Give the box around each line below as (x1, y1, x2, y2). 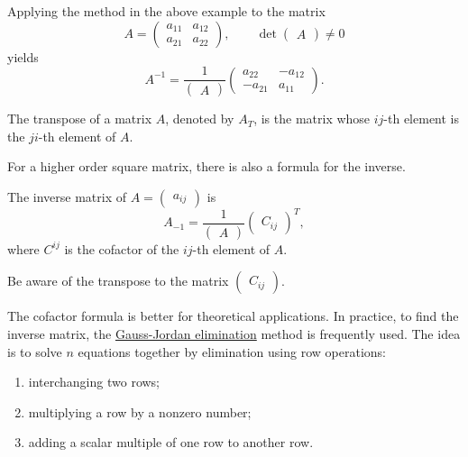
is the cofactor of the (64, 239, 179, 258)
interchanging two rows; (28, 372, 161, 391)
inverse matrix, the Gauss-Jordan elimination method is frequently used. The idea (7, 324, 461, 343)
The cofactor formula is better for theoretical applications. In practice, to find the (7, 306, 459, 325)
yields (7, 47, 39, 66)
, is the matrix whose (253, 109, 371, 128)
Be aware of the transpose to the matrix (7, 271, 229, 290)
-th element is (383, 109, 460, 128)
